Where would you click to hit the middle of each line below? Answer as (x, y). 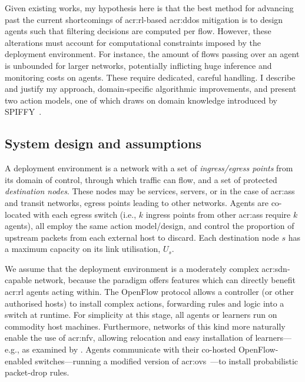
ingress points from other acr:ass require (218, 214)
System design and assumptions (103, 143)
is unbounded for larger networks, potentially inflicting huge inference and (138, 65)
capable (18, 280)
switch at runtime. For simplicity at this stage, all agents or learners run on (141, 315)
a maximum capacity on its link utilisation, (83, 249)
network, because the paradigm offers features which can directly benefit (165, 280)
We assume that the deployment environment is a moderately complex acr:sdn (146, 268)
